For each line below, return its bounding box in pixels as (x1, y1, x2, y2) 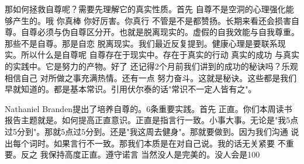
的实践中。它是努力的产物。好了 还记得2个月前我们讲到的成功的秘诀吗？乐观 (5, 60, 298, 72)
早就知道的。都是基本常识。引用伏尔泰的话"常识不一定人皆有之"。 (5, 83, 257, 95)
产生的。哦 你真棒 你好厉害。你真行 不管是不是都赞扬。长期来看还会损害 (12, 14, 291, 26)
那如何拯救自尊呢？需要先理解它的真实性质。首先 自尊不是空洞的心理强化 (5, 3, 286, 15)
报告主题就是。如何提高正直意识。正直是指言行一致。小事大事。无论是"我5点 (5, 114, 299, 126)
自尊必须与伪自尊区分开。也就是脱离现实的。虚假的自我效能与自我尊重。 (20, 26, 299, 38)
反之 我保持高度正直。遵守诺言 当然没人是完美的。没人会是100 (20, 148, 260, 160)
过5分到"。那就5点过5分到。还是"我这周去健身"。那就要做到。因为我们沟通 (5, 125, 288, 137)
